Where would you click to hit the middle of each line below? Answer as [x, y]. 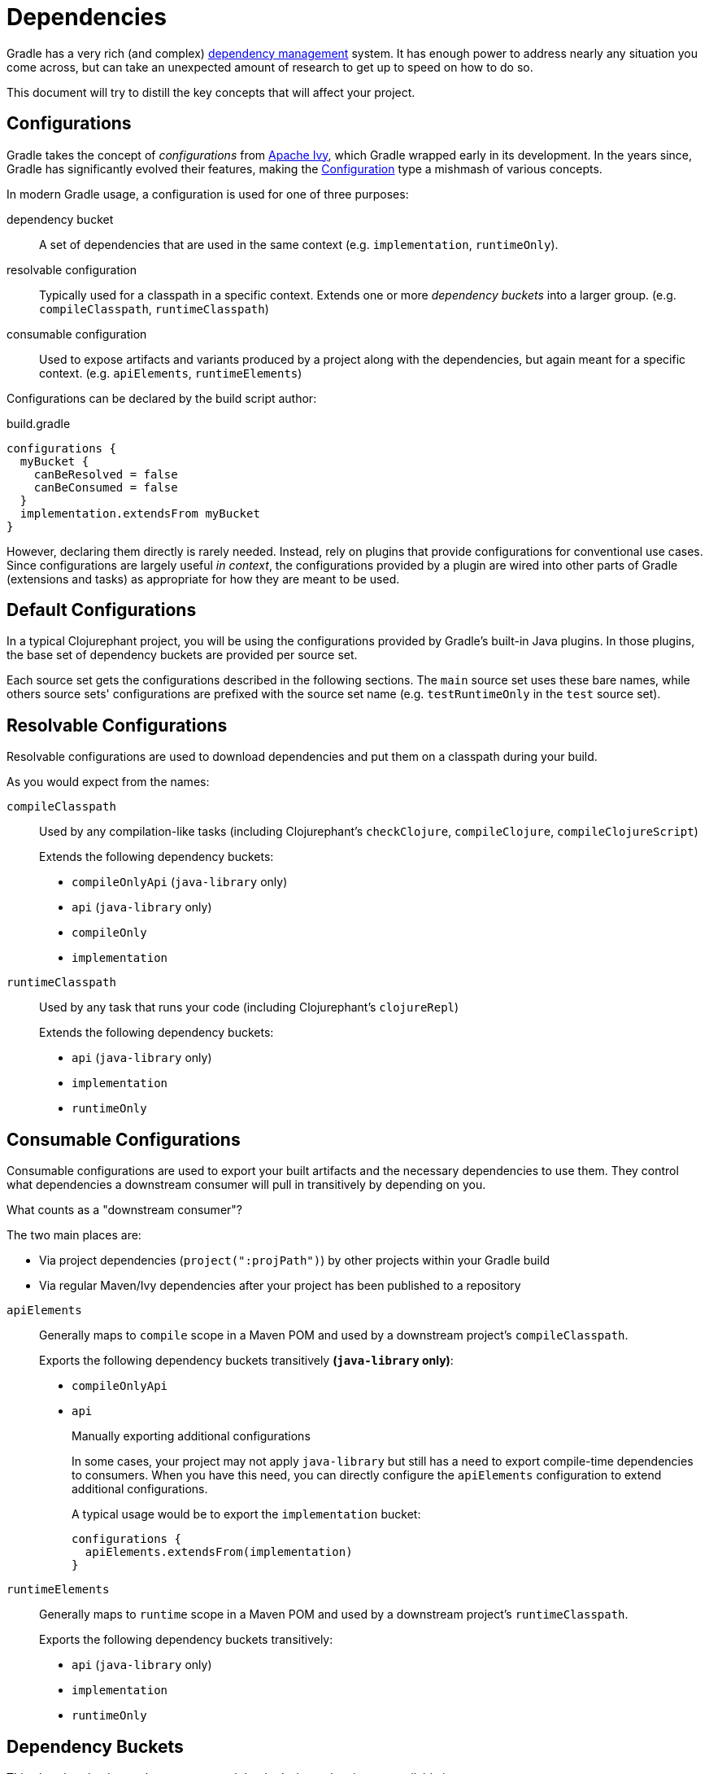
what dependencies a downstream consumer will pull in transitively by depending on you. [246, 1185]
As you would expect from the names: [108, 782]
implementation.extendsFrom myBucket [140, 513]
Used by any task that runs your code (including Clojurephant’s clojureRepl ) [249, 1007]
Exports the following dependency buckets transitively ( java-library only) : [246, 1361]
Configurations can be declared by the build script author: [162, 398]
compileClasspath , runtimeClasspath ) [154, 308]
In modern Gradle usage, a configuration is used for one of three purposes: [208, 194]
